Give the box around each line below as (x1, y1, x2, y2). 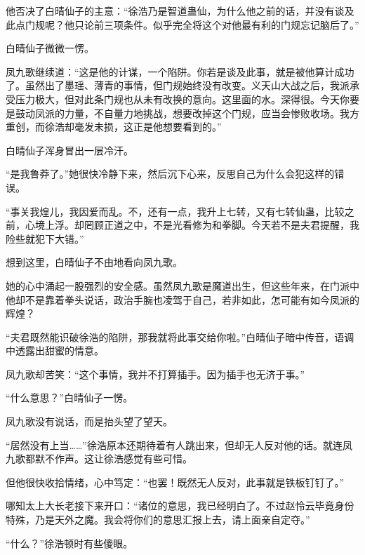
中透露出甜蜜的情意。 (6, 343, 104, 358)
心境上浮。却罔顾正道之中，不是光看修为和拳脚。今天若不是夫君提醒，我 (25, 218, 359, 232)
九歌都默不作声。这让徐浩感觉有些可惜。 (6, 451, 192, 466)
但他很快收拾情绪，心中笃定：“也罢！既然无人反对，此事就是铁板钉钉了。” (6, 474, 345, 489)
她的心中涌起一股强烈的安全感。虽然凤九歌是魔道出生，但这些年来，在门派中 (6, 278, 359, 293)
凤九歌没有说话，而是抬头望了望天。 (6, 414, 173, 429)
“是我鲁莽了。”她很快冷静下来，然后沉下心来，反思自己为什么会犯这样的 (6, 166, 335, 181)
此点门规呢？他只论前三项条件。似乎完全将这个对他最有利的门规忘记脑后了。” (6, 17, 359, 32)
